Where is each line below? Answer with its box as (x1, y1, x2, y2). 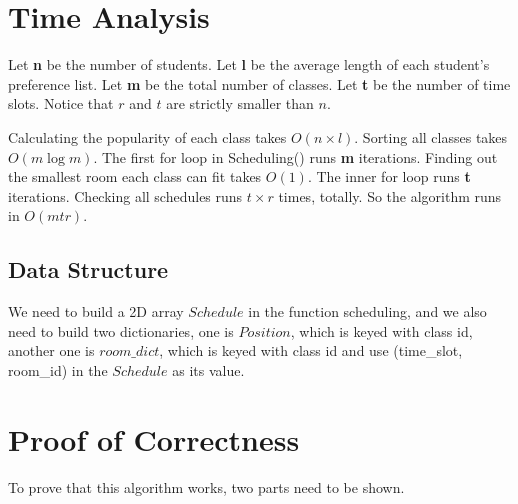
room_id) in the (8, 359, 108, 380)
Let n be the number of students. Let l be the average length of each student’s (8, 54, 490, 75)
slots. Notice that (8, 93, 114, 114)
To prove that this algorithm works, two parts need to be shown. (8, 476, 405, 497)
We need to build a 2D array (8, 301, 184, 322)
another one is (8, 340, 95, 361)
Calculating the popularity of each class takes (8, 126, 287, 147)
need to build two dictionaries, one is (8, 320, 234, 341)
